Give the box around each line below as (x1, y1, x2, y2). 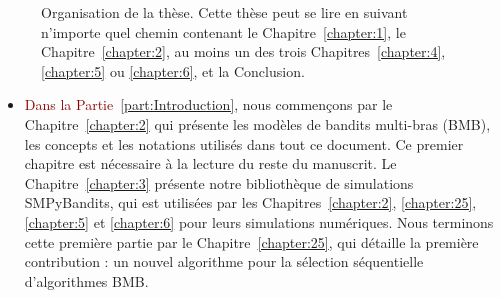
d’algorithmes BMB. (24, 270, 149, 291)
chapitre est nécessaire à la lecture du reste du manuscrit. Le (24, 153, 397, 174)
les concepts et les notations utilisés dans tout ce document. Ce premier (24, 133, 464, 154)
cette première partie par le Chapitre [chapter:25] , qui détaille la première (24, 231, 479, 252)
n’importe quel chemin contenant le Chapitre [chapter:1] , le (41, 21, 406, 42)
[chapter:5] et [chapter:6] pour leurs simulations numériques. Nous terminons (24, 211, 494, 232)
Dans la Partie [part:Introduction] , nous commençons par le (24, 94, 393, 115)
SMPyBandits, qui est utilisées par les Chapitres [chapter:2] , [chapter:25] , (24, 192, 477, 213)
